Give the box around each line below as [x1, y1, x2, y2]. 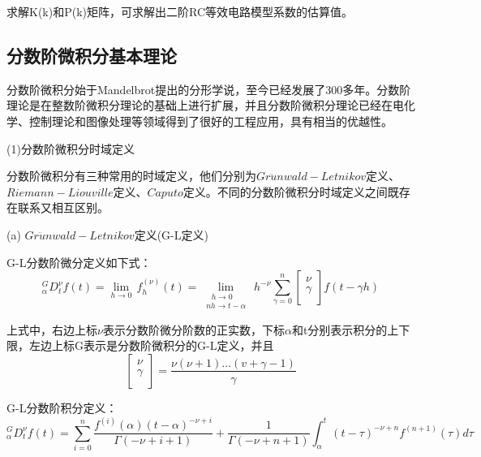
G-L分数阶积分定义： [6, 399, 118, 416]
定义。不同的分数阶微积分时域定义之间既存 [183, 183, 410, 200]
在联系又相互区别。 [6, 199, 109, 216]
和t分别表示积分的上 [291, 321, 399, 338]
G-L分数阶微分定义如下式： [6, 253, 152, 270]
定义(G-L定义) [134, 226, 208, 243]
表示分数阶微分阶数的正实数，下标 [102, 321, 285, 338]
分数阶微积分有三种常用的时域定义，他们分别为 [6, 167, 256, 184]
